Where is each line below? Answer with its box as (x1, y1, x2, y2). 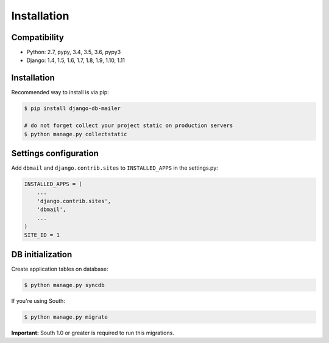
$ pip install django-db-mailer (24, 105, 121, 112)
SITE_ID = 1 (24, 232, 60, 238)
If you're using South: (11, 297, 65, 304)
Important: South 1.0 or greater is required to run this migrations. (11, 329, 175, 336)
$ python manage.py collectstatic (24, 131, 127, 137)
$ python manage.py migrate (24, 313, 108, 320)
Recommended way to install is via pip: (11, 89, 109, 96)
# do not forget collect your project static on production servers (24, 122, 233, 129)
